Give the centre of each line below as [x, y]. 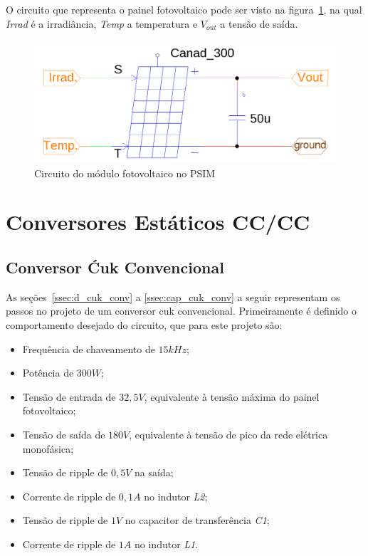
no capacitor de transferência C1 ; [197, 520]
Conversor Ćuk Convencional [115, 267]
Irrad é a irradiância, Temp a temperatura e [102, 23]
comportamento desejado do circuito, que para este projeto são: [144, 324]
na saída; [154, 472]
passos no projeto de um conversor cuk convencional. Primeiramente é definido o [182, 311]
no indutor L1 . [167, 544]
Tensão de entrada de [69, 396]
